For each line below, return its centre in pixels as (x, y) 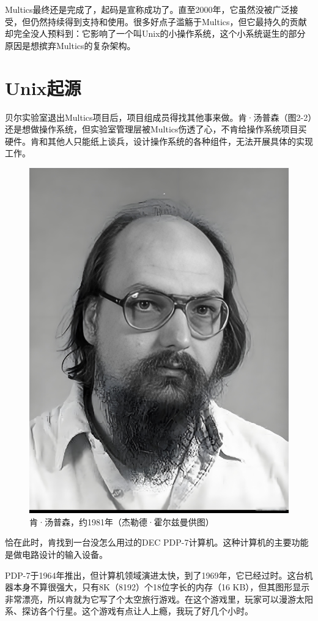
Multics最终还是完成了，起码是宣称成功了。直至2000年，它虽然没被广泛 (147, 9)
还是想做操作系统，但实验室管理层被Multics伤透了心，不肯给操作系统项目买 (156, 129)
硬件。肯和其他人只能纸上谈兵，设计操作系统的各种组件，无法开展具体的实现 (159, 141)
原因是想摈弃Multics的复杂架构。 (70, 45)
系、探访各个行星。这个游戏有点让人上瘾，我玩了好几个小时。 (129, 611)
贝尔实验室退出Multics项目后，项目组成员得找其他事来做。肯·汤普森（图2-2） (159, 117)
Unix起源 (43, 87)
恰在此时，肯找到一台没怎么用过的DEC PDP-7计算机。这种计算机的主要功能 (157, 542)
